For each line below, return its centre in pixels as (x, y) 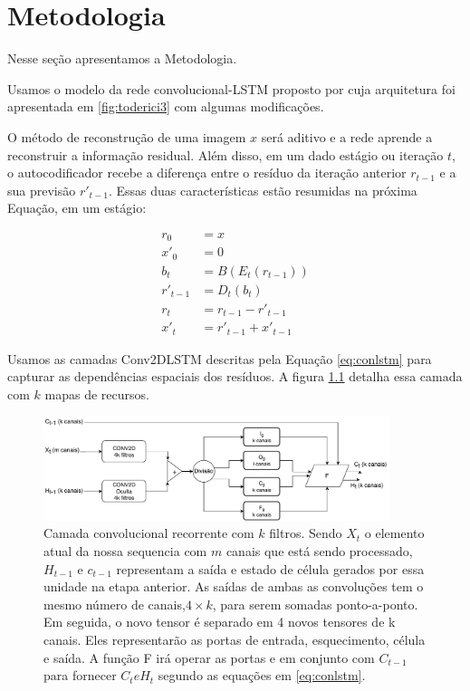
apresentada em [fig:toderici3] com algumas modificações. (166, 106)
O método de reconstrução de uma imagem (127, 136)
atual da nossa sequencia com (125, 550)
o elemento (394, 533)
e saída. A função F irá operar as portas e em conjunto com (209, 657)
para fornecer (80, 675)
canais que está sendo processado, (319, 550)
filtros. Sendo (306, 533)
